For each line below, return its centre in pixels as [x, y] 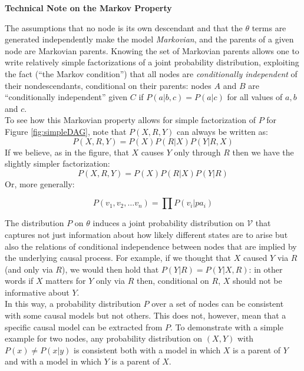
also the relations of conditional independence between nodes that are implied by [151, 246]
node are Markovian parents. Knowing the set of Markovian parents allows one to [152, 50]
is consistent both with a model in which [147, 350]
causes [153, 152]
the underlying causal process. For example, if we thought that [118, 258]
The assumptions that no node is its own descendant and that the [124, 27]
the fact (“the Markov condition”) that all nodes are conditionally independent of [151, 73]
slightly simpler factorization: [57, 163]
